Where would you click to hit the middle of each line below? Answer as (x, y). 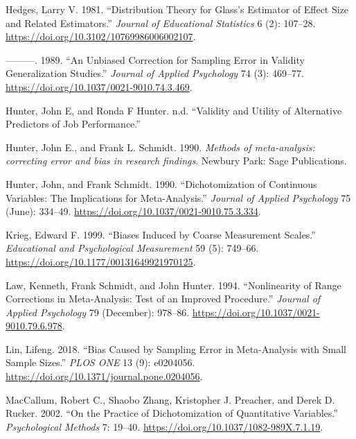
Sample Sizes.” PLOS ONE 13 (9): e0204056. (100, 362)
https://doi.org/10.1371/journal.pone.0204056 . (104, 376)
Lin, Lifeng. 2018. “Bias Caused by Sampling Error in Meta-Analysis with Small (176, 348)
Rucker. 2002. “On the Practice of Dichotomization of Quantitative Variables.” (172, 413)
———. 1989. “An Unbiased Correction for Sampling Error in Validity (155, 59)
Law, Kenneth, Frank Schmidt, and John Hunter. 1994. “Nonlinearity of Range (173, 285)
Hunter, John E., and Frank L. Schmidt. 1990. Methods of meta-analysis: (160, 147)
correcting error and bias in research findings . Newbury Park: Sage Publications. (176, 161)
